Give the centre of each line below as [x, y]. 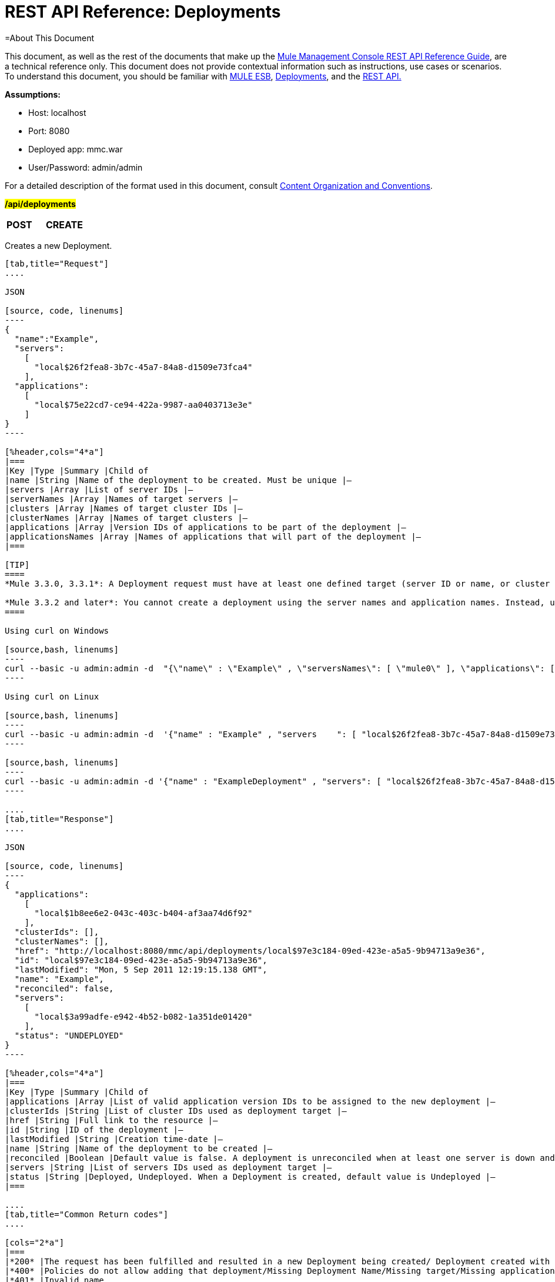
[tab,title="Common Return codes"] [87, 1214]
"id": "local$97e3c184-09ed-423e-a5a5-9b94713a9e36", [141, 960]
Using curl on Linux [52, 696]
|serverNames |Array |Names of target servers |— [121, 499]
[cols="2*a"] [35, 1242]
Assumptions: [33, 94]
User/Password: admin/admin [86, 167]
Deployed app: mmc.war [76, 149]
